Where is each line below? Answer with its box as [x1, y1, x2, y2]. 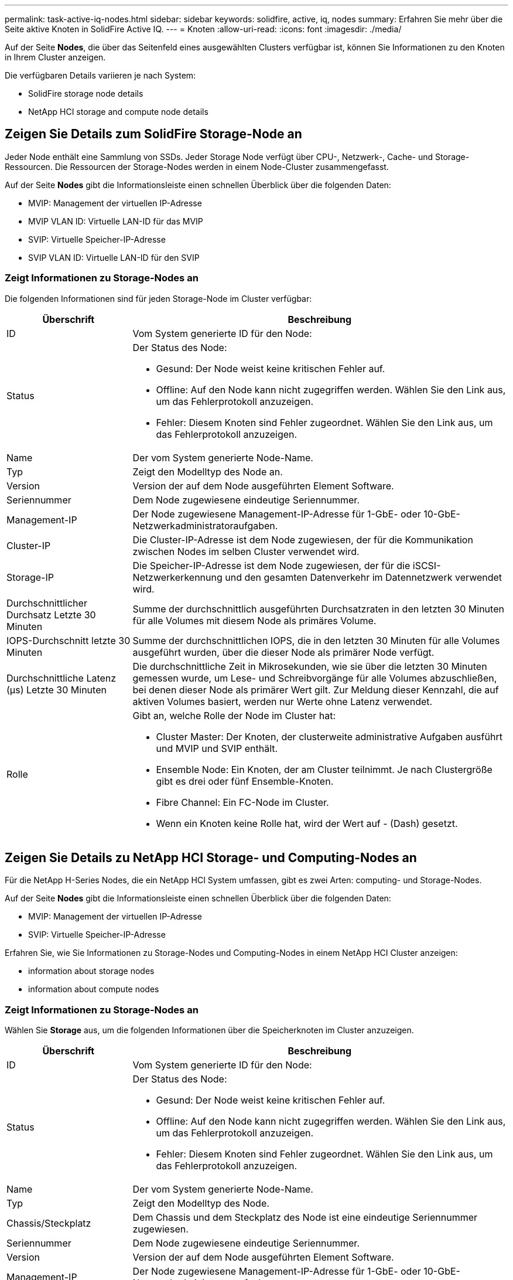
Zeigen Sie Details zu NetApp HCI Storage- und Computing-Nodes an [5, 850, 417, 866]
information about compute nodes [28, 984, 159, 995]
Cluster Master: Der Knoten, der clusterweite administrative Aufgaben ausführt [156, 730, 502, 743]
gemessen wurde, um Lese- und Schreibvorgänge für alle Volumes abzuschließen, [132, 672, 497, 684]
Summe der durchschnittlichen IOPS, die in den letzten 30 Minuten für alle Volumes [132, 634, 500, 646]
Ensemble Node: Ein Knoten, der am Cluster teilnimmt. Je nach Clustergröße [156, 763, 493, 775]
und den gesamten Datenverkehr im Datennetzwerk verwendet [225, 571, 502, 583]
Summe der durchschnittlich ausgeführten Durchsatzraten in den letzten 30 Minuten [132, 602, 504, 615]
